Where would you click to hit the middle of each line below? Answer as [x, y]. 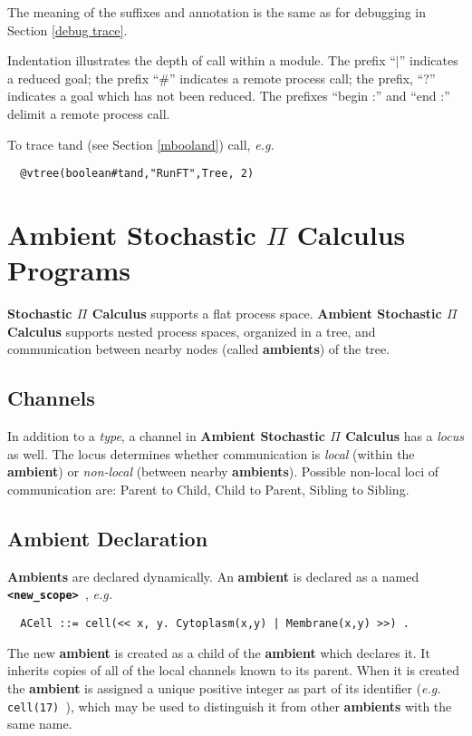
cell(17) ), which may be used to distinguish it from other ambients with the [230, 706]
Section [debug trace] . [67, 29]
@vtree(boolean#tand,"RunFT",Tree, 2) [137, 174]
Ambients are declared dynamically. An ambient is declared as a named [213, 576]
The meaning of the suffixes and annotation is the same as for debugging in [217, 12]
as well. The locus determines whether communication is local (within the [211, 453]
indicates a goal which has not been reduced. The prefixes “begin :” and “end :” [229, 96]
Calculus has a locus [405, 436]
